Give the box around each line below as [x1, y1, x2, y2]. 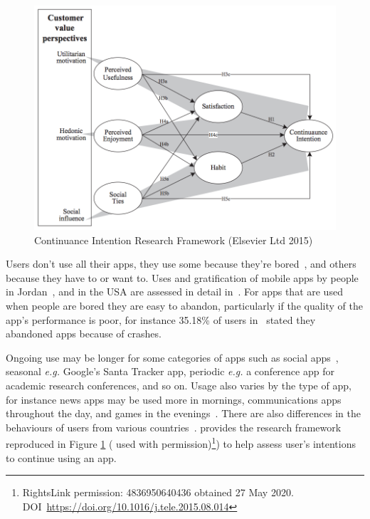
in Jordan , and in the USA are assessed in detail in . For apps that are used [6, 284, 343, 299]
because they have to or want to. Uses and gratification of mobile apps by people [6, 270, 359, 285]
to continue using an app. [6, 450, 117, 465]
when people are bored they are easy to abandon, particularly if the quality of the [6, 298, 363, 313]
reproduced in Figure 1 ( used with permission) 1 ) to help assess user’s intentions [6, 434, 356, 451]
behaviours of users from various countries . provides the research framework [6, 419, 342, 434]
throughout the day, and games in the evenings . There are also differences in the [6, 406, 361, 421]
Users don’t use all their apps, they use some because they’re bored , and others [6, 256, 356, 271]
